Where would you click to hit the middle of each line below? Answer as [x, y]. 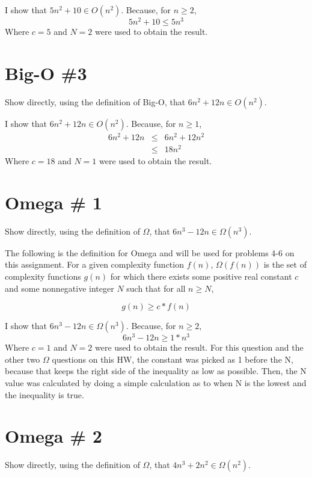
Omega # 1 [54, 202]
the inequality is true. [44, 394]
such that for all [156, 288]
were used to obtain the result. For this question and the [199, 347]
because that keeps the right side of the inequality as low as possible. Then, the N [156, 371]
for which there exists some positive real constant [201, 276]
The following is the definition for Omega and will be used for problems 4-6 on [150, 252]
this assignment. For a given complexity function [94, 264]
